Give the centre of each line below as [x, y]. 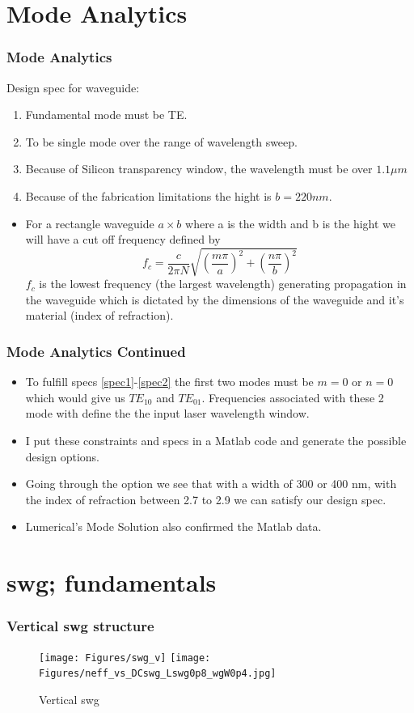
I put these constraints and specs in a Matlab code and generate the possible [216, 441]
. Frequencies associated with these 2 [293, 397]
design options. [62, 456]
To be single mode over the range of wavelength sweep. [161, 141]
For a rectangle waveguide [90, 223]
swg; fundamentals [112, 582]
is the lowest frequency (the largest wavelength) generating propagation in [223, 284]
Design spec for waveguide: [73, 87]
